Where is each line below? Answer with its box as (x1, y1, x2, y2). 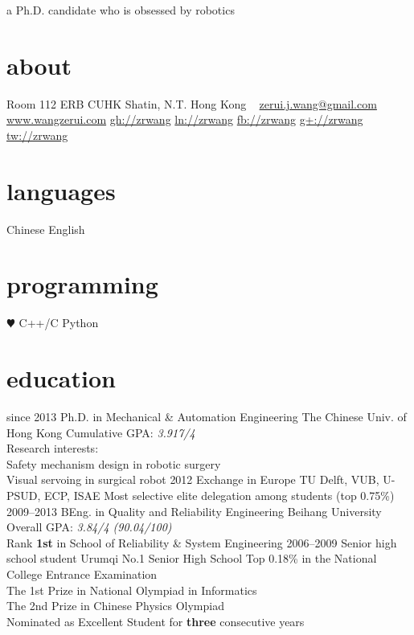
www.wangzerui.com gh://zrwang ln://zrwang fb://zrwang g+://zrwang (6, 111, 363, 128)
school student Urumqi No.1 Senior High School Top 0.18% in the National (6, 550, 377, 567)
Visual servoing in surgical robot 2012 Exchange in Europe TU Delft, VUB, (6, 471, 379, 488)
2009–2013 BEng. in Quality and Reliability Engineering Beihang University (6, 502, 382, 519)
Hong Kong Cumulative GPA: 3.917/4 (6, 424, 195, 440)
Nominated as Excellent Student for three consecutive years (6, 612, 305, 629)
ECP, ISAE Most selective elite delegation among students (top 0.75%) (44, 487, 395, 504)
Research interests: (6, 440, 99, 457)
